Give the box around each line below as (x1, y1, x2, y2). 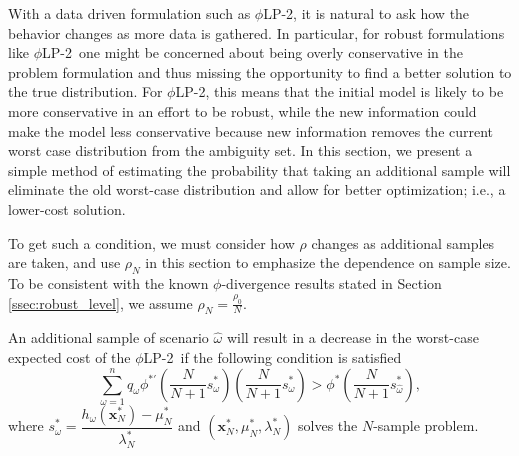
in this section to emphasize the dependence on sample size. (145, 252, 511, 273)
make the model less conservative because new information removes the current (8, 120, 494, 141)
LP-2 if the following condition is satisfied (143, 346, 402, 367)
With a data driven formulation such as (8, 3, 251, 23)
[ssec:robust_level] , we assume (8, 292, 193, 313)
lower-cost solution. (8, 198, 126, 219)
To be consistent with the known (8, 272, 209, 293)
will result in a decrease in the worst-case (226, 327, 479, 348)
